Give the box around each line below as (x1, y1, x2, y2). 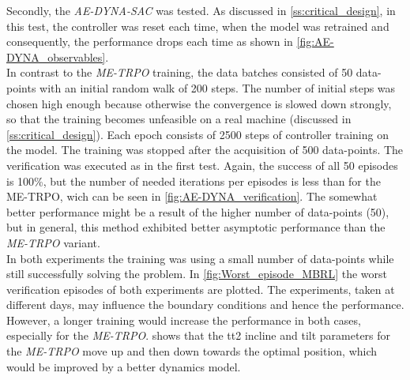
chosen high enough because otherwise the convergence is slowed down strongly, (6, 95, 392, 111)
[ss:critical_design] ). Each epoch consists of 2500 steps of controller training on (6, 126, 389, 142)
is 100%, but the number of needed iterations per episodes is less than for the (6, 172, 381, 189)
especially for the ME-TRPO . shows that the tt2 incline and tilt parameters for (6, 327, 391, 344)
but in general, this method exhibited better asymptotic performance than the (6, 219, 386, 235)
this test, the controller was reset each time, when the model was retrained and (6, 17, 389, 34)
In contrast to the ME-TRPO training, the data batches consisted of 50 (6, 64, 353, 81)
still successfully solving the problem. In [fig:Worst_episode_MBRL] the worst (6, 265, 387, 282)
